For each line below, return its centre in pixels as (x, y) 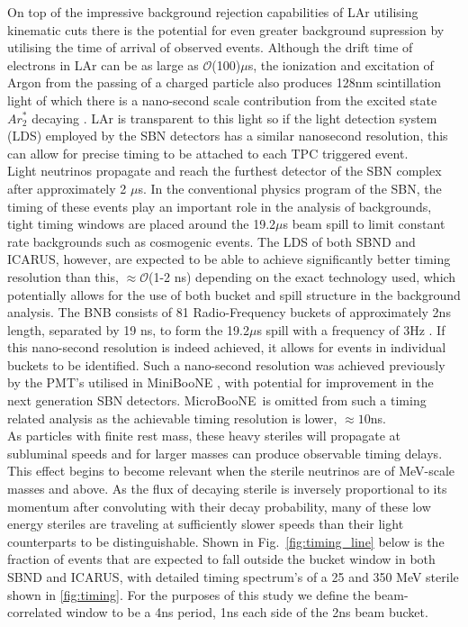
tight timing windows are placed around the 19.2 (142, 224)
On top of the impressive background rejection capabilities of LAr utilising (213, 12)
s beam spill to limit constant (364, 224)
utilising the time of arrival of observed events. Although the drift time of (210, 47)
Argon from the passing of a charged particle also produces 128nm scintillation (225, 82)
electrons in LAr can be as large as (103, 64)
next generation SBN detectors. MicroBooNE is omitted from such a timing (217, 400)
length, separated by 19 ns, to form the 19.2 (128, 329)
